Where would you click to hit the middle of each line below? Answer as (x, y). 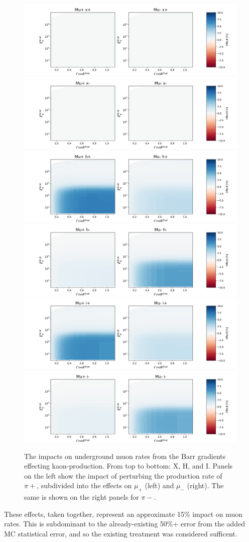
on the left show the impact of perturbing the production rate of (123, 475)
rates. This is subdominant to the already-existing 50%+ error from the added (125, 524)
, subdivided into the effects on (84, 485)
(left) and (159, 485)
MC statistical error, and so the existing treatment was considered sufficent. (121, 534)
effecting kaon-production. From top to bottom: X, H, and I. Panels (129, 466)
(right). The (205, 485)
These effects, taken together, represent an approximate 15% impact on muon (123, 514)
